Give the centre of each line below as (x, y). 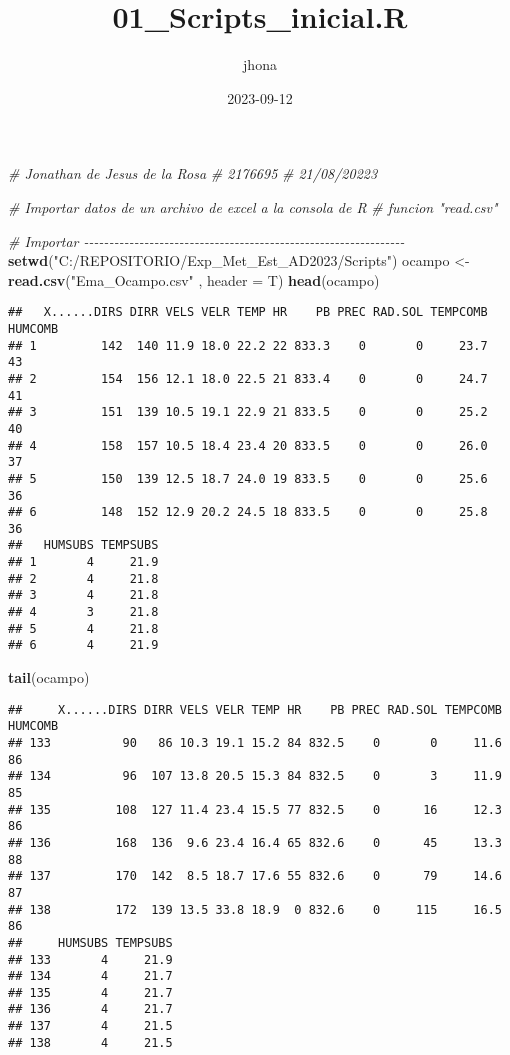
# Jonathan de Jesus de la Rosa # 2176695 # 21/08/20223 (193, 173)
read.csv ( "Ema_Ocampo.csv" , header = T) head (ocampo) (194, 279)
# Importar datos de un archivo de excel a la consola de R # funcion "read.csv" (253, 206)
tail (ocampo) (49, 677)
